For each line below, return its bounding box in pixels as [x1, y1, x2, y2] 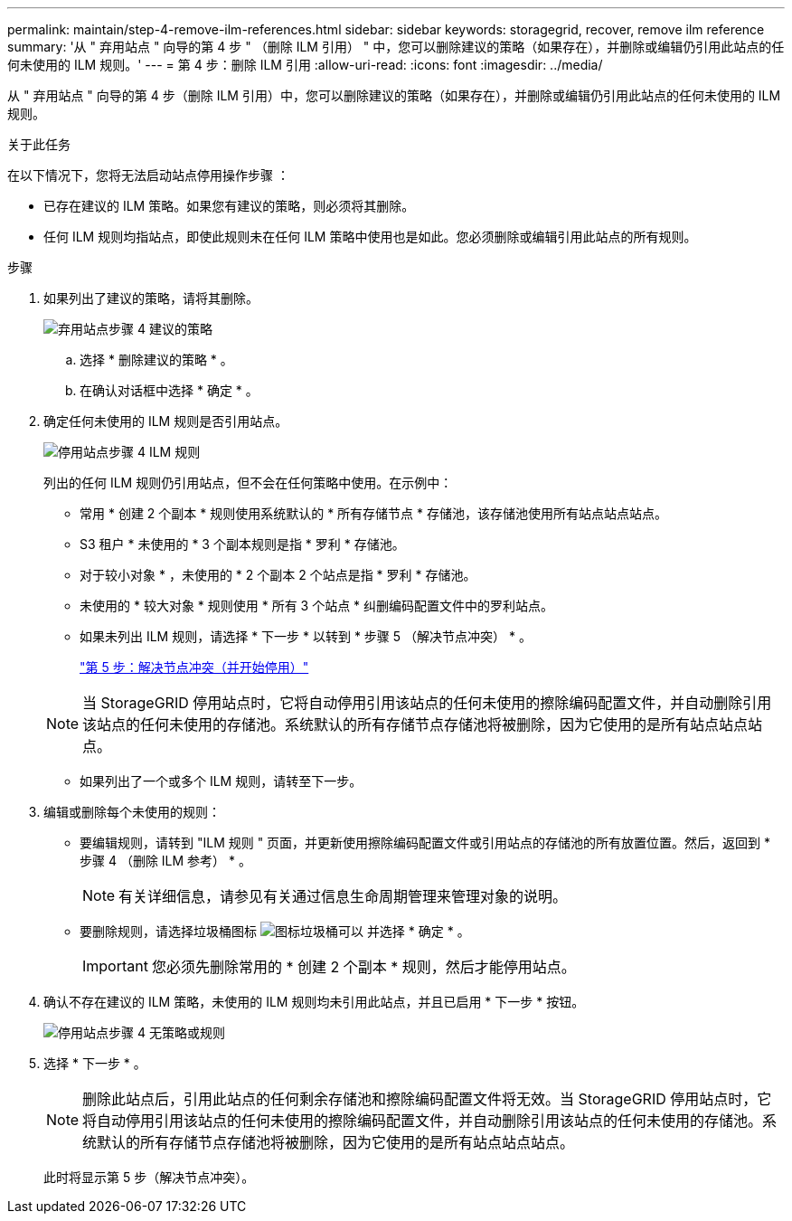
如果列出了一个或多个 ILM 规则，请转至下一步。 [80, 773, 363, 789]
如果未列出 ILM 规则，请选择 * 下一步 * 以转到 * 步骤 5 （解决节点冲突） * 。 [80, 629, 532, 644]
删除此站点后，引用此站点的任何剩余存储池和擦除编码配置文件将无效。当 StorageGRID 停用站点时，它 [82, 1090, 772, 1108]
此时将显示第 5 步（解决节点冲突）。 [43, 1169, 255, 1185]
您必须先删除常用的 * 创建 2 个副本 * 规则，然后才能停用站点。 [151, 958, 576, 976]
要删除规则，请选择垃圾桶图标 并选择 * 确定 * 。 [80, 923, 470, 939]
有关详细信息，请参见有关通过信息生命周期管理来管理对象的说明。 [118, 887, 568, 905]
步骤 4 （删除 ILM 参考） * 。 [80, 853, 252, 868]
